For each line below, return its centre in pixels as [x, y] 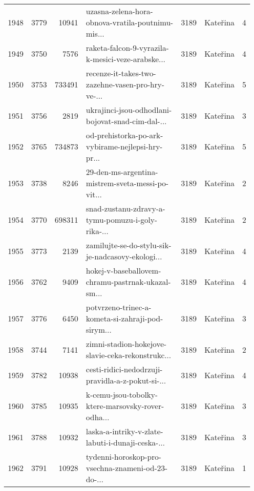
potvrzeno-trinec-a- [119, 307]
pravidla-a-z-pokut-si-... [126, 380]
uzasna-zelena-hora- [120, 11]
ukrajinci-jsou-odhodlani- [129, 110]
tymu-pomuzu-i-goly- [122, 220]
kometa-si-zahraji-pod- [125, 318]
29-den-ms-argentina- [122, 172]
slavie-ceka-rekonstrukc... [129, 355]
